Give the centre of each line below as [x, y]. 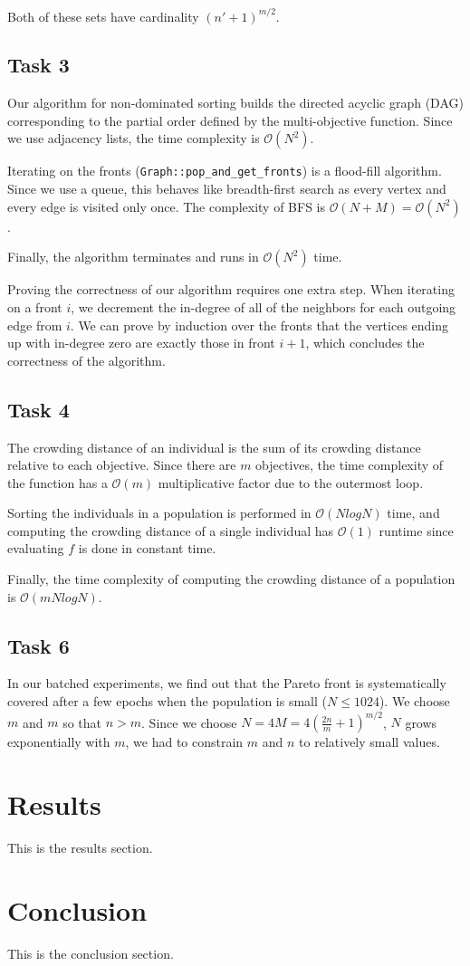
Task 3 [38, 65]
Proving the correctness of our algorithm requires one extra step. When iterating [231, 289]
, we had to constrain [184, 742]
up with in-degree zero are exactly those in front [141, 343]
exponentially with [59, 742]
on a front [35, 306]
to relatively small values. [369, 742]
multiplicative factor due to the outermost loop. [291, 482]
